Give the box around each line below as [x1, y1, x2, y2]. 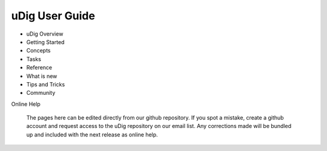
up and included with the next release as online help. [26, 130, 158, 138]
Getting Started [26, 38, 65, 45]
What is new [26, 72, 58, 80]
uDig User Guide [11, 9, 95, 22]
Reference [26, 64, 53, 71]
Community [26, 89, 56, 97]
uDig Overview [26, 30, 64, 37]
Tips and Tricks [26, 80, 65, 88]
